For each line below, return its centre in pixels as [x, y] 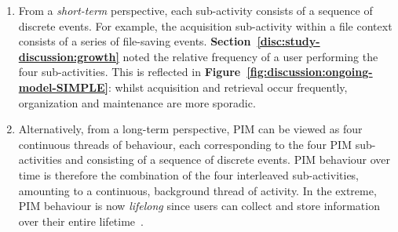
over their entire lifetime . [81, 221]
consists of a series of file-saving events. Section [135, 41]
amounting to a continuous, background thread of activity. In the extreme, [197, 190]
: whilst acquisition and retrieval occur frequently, [228, 87]
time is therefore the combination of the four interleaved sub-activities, [189, 174]
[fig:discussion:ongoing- [310, 72]
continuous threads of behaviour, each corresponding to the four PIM [185, 144]
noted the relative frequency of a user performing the [250, 56]
